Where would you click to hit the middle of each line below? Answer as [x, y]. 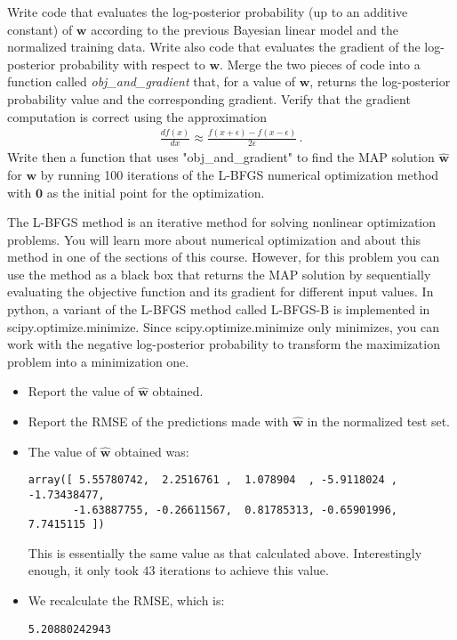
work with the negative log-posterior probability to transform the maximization [224, 344]
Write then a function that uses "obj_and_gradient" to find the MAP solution [221, 157]
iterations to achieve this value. [244, 570]
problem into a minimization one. [98, 361]
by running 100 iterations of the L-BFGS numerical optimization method [240, 174]
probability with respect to [132, 64]
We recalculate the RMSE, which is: [126, 600]
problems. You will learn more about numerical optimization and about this [214, 239]
